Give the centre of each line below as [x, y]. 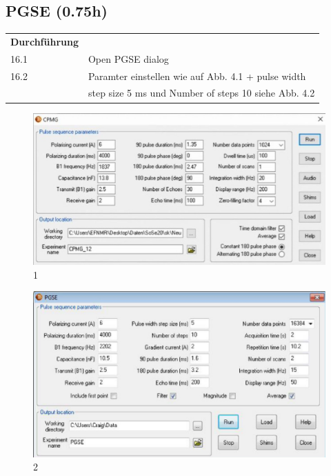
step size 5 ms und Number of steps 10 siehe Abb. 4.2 [201, 93]
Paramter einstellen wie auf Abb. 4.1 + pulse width [197, 76]
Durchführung [44, 41]
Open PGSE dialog [128, 58]
